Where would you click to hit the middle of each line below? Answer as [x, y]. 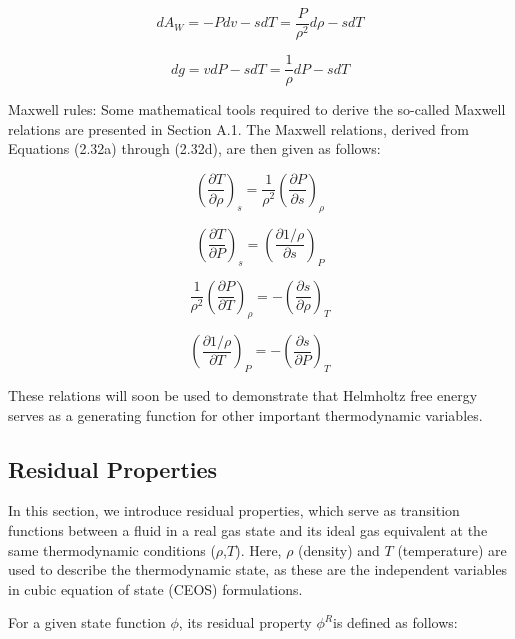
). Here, [258, 549]
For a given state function [87, 622]
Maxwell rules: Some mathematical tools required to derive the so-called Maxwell [257, 109]
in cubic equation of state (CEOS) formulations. [155, 588]
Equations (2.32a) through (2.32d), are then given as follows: [194, 148]
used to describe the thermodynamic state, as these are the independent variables [258, 569]
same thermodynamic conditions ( [112, 549]
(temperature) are [452, 549]
